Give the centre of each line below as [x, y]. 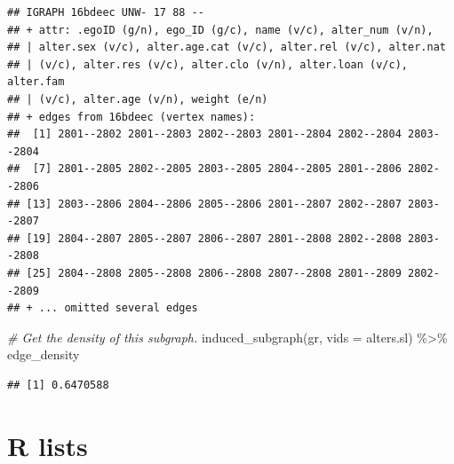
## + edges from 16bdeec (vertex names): [131, 117]
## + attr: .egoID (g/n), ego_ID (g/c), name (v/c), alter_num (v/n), [220, 30]
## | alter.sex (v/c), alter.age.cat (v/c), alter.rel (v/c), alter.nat [227, 47]
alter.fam [36, 82]
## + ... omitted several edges [103, 308]
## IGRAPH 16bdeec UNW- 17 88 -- [106, 12]
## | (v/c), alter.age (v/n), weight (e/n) [138, 99]
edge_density [44, 354]
